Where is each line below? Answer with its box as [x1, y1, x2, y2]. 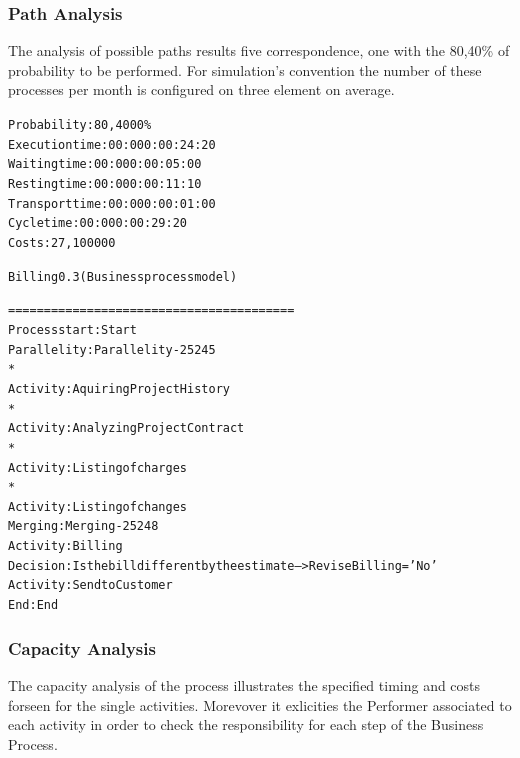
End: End [8, 598, 59, 613]
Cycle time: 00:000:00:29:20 [8, 216, 187, 231]
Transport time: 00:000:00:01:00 [8, 196, 216, 211]
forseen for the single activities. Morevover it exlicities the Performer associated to [8, 694, 512, 715]
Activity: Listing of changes [8, 499, 188, 514]
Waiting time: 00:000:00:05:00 [8, 157, 202, 172]
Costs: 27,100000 [8, 235, 116, 250]
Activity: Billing [8, 539, 123, 554]
